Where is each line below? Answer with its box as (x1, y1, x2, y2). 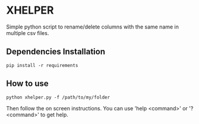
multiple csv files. (6, 29, 49, 36)
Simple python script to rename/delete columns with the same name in (6, 23, 179, 30)
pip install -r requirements (6, 62, 78, 68)
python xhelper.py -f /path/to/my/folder (6, 94, 110, 100)
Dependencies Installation (6, 47, 106, 57)
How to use (6, 78, 49, 89)
